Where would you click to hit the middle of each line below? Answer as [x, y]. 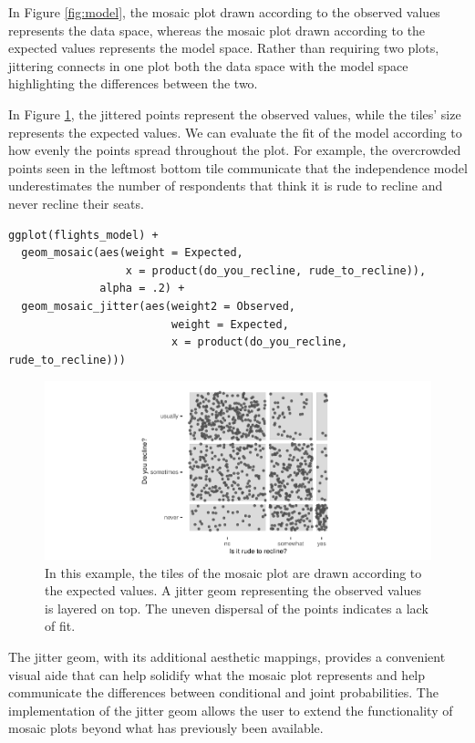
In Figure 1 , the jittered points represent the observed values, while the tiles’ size [235, 114]
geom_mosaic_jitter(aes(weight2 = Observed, [158, 306]
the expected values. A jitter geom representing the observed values [233, 590]
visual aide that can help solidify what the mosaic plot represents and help [217, 674]
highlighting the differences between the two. [133, 83]
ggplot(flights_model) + [83, 235]
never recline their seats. [76, 203]
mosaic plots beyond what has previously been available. [166, 728]
